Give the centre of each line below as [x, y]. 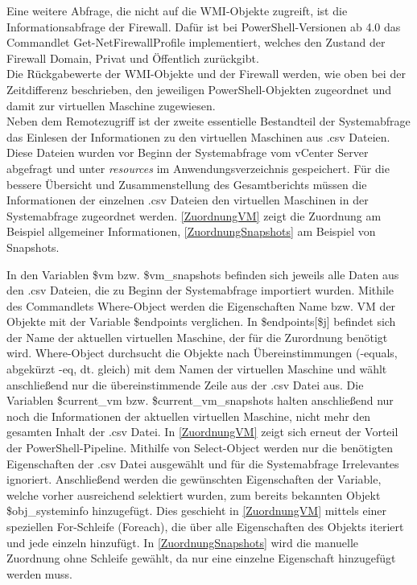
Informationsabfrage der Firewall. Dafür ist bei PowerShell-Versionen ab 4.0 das [204, 26]
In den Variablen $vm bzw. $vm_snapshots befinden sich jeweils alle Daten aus [203, 274]
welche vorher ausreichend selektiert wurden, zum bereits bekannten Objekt [194, 494]
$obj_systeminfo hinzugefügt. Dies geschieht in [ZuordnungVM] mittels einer [197, 511]
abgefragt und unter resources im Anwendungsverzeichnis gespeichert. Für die [198, 168]
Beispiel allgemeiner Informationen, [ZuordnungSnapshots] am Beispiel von [191, 231]
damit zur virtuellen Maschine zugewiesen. [111, 105]
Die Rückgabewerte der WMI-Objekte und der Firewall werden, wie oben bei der [206, 74]
